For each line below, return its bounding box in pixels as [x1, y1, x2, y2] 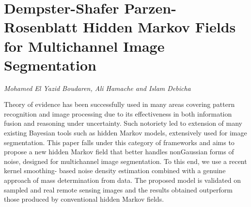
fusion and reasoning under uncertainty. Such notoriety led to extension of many [4, 118, 242, 128]
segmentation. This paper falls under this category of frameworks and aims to [4, 137, 235, 147]
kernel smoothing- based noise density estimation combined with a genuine [4, 165, 226, 176]
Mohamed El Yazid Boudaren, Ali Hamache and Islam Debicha [4, 83, 191, 93]
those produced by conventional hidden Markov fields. [4, 194, 164, 204]
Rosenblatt [4, 17, 78, 37]
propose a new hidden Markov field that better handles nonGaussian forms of [4, 147, 234, 157]
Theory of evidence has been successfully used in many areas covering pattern [4, 99, 235, 109]
